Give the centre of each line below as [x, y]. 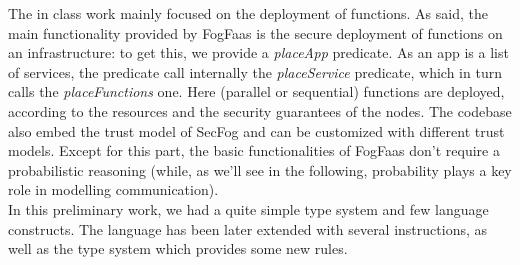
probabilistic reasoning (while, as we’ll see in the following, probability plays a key [260, 169]
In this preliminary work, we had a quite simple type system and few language [248, 208]
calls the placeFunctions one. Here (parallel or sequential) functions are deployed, [256, 91]
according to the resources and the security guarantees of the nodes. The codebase [260, 110]
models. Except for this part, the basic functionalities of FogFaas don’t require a [254, 150]
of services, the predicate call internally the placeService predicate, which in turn [255, 71]
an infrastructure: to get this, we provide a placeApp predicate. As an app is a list [258, 52]
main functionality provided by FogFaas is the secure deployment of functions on [255, 32]
